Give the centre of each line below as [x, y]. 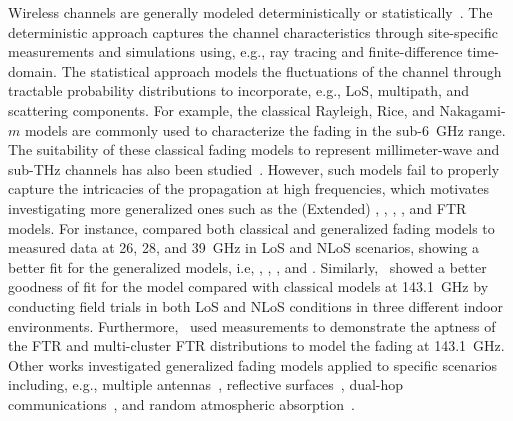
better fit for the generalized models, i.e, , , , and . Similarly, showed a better [247, 266]
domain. [33, 70]
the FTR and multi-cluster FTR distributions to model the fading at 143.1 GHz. [256, 345]
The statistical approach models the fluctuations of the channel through [281, 70]
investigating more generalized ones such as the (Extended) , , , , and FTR [237, 207]
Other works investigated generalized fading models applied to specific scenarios [253, 364]
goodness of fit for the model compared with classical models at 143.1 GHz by [248, 286]
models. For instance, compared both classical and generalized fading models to [251, 227]
